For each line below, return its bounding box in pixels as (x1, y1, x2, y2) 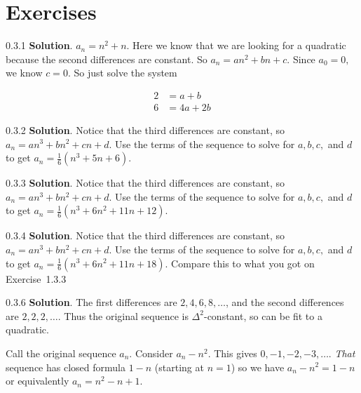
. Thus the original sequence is (57, 308, 189, 323)
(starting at (154, 359, 204, 374)
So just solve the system (74, 65, 177, 80)
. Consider (129, 345, 173, 360)
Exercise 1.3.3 (6, 271, 67, 286)
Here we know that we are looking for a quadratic (132, 38, 346, 53)
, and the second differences (226, 295, 344, 309)
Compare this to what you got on (171, 255, 315, 270)
